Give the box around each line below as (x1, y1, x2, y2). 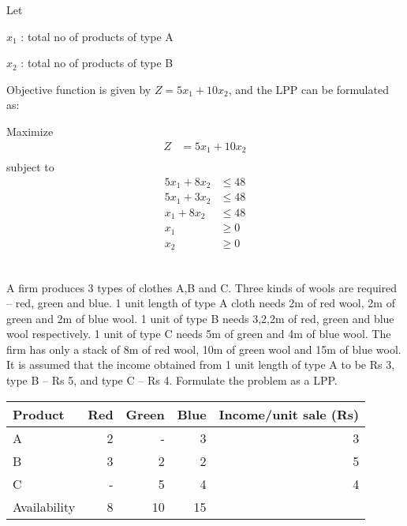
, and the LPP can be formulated (228, 81, 389, 97)
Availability (13, 497, 76, 516)
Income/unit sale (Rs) (218, 404, 360, 423)
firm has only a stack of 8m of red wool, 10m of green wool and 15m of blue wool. (6, 340, 401, 357)
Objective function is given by (6, 81, 151, 97)
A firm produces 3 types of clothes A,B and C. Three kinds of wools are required (6, 279, 398, 295)
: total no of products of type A (21, 28, 174, 44)
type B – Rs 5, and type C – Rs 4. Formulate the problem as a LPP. (6, 372, 338, 389)
